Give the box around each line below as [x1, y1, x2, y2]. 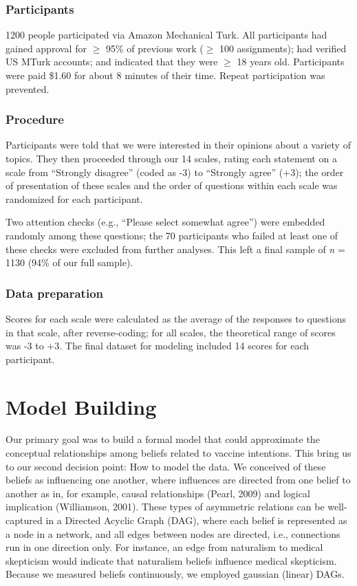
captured [6, 513, 43, 528]
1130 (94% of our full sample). [6, 255, 133, 270]
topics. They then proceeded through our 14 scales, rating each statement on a [6, 151, 337, 165]
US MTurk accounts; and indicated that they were [6, 54, 218, 69]
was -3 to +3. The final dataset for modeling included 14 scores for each [6, 338, 309, 353]
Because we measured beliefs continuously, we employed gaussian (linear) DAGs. [6, 567, 345, 581]
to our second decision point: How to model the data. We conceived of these [6, 459, 326, 473]
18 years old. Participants [237, 54, 345, 69]
